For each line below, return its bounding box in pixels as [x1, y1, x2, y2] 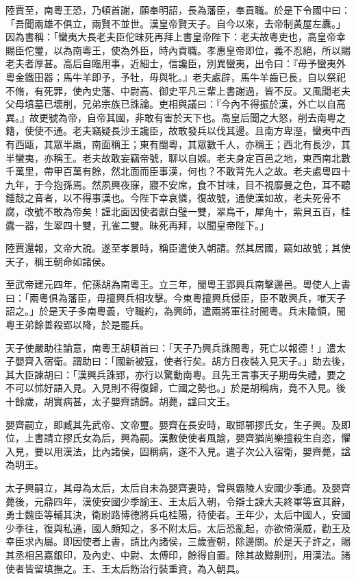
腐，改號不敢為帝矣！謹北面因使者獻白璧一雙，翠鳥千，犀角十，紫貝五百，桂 [5, 204, 351, 218]
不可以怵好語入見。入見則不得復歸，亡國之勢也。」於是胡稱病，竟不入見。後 [5, 380, 346, 395]
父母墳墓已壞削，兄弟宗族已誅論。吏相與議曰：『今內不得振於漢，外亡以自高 [5, 97, 346, 111]
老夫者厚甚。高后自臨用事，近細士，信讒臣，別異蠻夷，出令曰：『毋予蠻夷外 [5, 56, 346, 71]
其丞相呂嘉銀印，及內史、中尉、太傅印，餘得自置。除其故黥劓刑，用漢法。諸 [5, 547, 351, 561]
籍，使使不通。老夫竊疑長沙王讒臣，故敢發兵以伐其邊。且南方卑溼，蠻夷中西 [5, 123, 351, 138]
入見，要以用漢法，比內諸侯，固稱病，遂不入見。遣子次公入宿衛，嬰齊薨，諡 [5, 444, 351, 458]
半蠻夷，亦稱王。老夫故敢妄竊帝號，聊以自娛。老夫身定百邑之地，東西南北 [5, 150, 341, 165]
